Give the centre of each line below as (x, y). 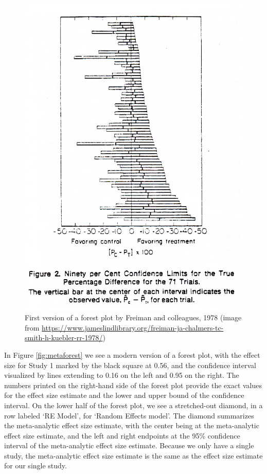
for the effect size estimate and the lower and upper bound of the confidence (124, 395)
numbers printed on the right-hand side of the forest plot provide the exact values (133, 385)
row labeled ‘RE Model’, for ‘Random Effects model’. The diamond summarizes (129, 415)
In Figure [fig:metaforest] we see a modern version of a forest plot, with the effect (132, 354)
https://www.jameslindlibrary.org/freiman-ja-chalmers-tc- (133, 327)
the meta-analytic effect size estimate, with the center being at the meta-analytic (132, 425)
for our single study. (35, 466)
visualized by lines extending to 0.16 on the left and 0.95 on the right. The (122, 375)
